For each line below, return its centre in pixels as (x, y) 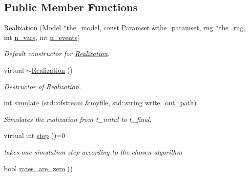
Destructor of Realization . (42, 86)
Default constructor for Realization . (57, 53)
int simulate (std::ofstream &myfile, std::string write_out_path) (100, 103)
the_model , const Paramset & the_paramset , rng (140, 28)
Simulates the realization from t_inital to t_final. (78, 119)
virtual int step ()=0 (35, 135)
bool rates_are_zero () (38, 168)
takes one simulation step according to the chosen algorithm (93, 151)
